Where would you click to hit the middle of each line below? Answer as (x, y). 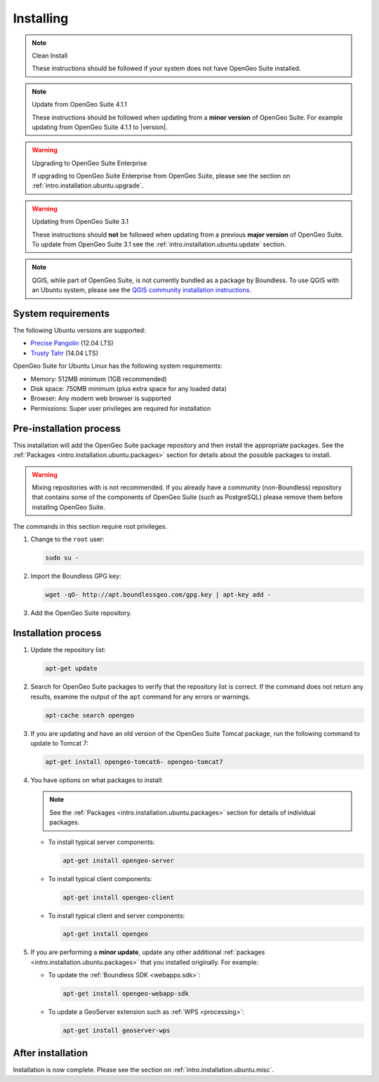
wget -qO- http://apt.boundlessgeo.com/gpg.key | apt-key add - (158, 595)
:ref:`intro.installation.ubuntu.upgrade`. (88, 185)
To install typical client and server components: (117, 916)
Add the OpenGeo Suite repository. (81, 613)
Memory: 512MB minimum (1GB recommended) (99, 378)
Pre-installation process (67, 428)
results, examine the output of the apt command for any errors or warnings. (140, 697)
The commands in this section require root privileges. (90, 527)
